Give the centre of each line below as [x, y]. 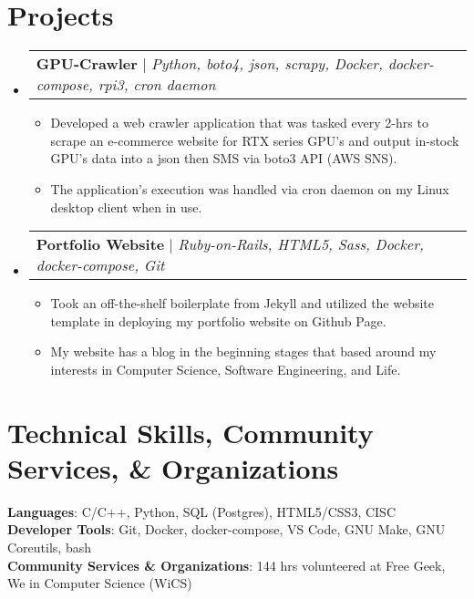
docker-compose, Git [100, 265]
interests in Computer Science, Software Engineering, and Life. [226, 369]
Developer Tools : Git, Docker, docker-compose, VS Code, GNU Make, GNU [227, 529]
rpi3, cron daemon [157, 85]
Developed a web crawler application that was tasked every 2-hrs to [239, 123]
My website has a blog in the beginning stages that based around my [243, 351]
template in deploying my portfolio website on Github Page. [218, 320]
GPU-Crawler [87, 64]
